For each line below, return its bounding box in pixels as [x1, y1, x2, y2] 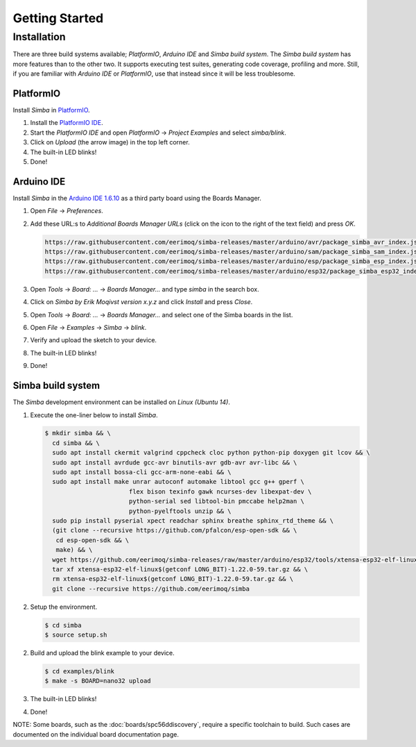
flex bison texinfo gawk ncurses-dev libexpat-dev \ [128, 487, 312, 496]
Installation [12, 31, 66, 43]
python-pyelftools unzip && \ [128, 507, 232, 515]
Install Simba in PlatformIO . [12, 106, 90, 115]
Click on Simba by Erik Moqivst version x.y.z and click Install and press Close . [30, 298, 253, 306]
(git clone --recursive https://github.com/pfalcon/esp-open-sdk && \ [52, 526, 297, 535]
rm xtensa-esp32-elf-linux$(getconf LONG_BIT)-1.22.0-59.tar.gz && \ [52, 575, 294, 583]
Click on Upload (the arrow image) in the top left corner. [30, 138, 190, 146]
